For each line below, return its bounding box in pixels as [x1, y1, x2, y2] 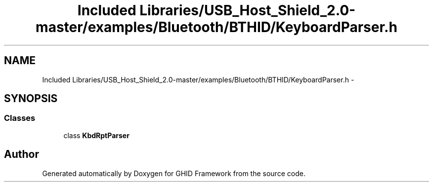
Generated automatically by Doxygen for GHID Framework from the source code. [42, 169, 305, 178]
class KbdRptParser [63, 131, 130, 140]
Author [4, 148, 39, 161]
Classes [4, 113, 36, 123]
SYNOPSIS [4, 92, 58, 105]
